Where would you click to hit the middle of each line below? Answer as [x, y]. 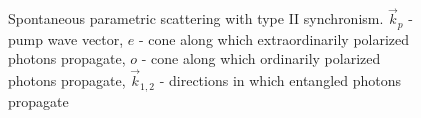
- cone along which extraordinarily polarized [274, 38]
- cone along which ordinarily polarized [261, 58]
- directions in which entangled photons [280, 80]
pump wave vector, [66, 38]
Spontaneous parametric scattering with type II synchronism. [196, 18]
